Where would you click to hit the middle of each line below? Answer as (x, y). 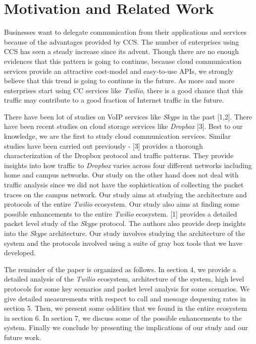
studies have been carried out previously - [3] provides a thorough (103, 145)
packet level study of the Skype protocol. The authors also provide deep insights (125, 223)
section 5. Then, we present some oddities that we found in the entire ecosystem (126, 308)
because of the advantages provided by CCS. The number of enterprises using (122, 41)
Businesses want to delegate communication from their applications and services (126, 32)
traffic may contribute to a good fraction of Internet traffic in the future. (114, 100)
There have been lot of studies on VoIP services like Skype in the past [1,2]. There (128, 116)
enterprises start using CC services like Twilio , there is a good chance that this (124, 90)
